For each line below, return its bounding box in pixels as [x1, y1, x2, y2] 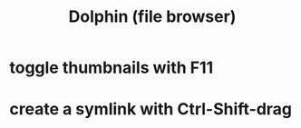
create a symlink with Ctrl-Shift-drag [9, 99, 293, 120]
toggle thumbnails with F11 [9, 57, 214, 78]
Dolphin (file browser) [68, 6, 237, 27]
